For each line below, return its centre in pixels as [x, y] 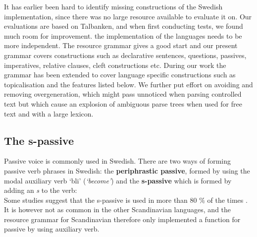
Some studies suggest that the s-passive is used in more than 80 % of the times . [126, 200]
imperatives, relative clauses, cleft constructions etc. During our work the [115, 65]
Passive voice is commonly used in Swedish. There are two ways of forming [118, 161]
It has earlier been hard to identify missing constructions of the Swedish [113, 6]
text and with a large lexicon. [49, 113]
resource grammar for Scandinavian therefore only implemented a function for [122, 219]
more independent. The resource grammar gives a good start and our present [121, 45]
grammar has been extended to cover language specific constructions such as [120, 75]
